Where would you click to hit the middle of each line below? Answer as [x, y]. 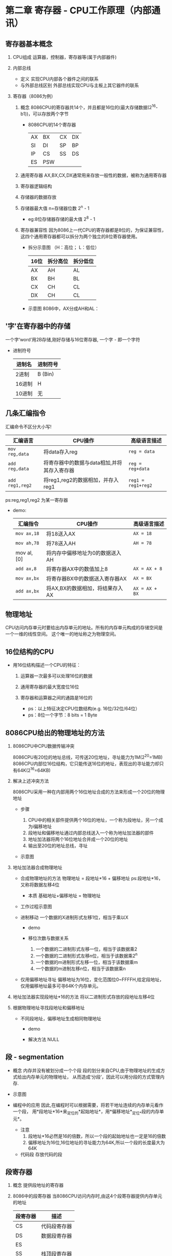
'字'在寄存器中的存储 [38, 326]
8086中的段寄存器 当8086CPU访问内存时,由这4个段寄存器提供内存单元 [88, 1196]
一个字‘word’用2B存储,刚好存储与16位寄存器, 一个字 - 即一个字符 [73, 339]
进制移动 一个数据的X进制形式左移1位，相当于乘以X [74, 917]
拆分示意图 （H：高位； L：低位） [64, 247]
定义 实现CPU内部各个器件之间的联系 [59, 79]
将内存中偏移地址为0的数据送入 [84, 553]
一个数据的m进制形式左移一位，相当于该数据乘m [87, 962]
